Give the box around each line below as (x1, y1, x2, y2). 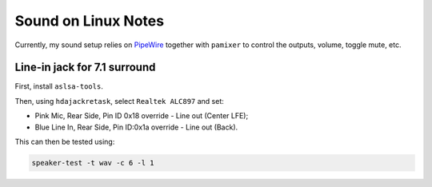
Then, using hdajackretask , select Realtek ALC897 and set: (14, 96, 224, 105)
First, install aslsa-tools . (14, 82, 103, 91)
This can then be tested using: (14, 137, 115, 147)
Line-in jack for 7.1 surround (14, 61, 156, 74)
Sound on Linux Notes (14, 12, 164, 30)
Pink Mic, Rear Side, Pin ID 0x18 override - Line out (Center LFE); (34, 111, 249, 121)
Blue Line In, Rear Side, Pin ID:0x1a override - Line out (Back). (34, 122, 238, 132)
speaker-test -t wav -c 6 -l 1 (31, 158, 155, 167)
